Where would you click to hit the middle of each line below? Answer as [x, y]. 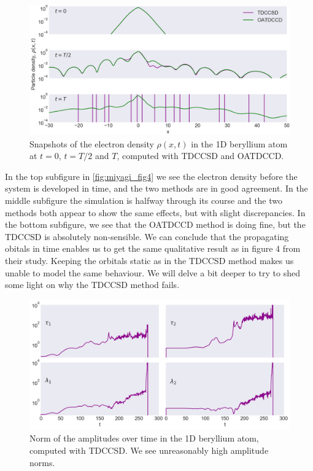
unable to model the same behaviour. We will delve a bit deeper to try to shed [153, 272]
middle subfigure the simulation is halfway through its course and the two [144, 200]
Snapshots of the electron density [92, 143]
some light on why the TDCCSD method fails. [92, 285]
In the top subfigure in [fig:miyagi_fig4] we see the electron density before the [151, 176]
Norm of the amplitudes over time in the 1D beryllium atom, [144, 438]
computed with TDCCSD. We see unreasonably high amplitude [149, 450]
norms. [42, 462]
